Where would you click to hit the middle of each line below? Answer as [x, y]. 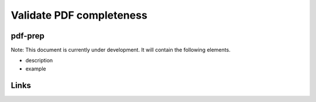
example [36, 68]
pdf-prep [28, 36]
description [39, 61]
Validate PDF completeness [79, 15]
